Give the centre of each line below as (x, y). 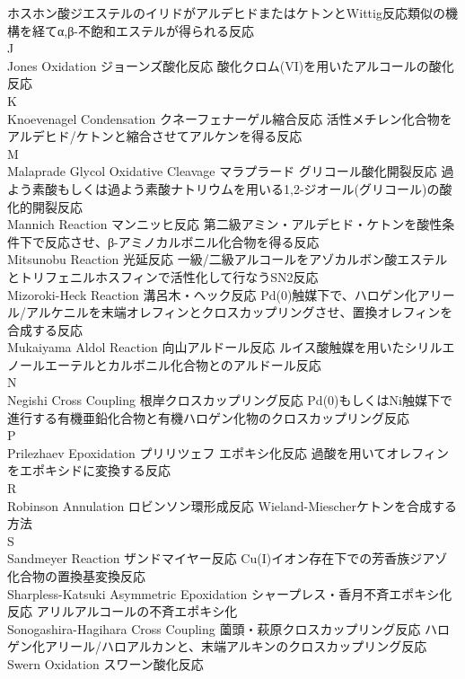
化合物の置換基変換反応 (76, 576)
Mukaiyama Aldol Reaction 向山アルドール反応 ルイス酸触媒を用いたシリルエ (231, 347)
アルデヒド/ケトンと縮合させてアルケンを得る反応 (155, 136)
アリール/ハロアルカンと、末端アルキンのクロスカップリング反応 (236, 646)
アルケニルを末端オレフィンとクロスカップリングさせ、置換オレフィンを (239, 312)
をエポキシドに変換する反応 (89, 470)
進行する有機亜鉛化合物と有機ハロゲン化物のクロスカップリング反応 (208, 417)
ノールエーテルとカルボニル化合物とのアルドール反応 (164, 364)
